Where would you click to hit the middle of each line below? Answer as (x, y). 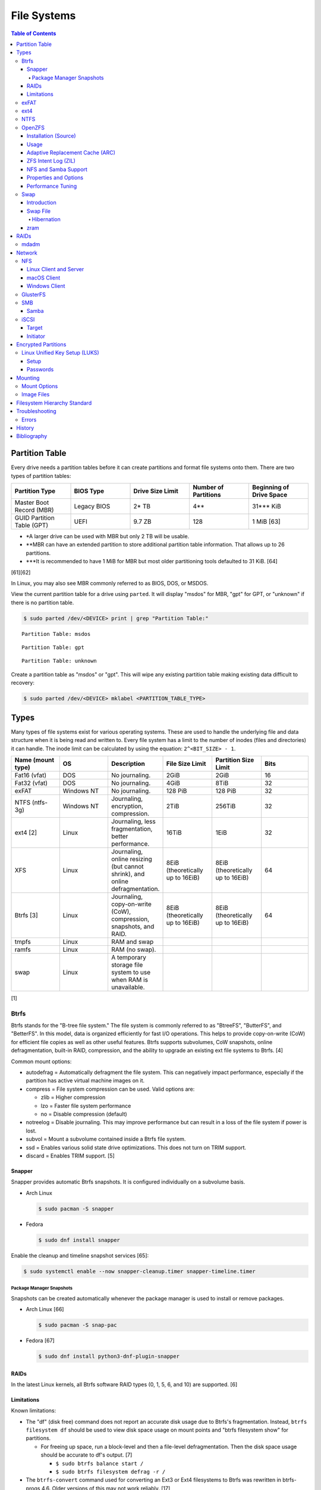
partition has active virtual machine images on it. (85, 1081)
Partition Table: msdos (56, 634)
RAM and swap (132, 942)
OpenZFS (33, 128)
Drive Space (270, 495)
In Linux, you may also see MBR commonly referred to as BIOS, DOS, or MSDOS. (110, 583)
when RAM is (130, 979)
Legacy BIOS (92, 506)
